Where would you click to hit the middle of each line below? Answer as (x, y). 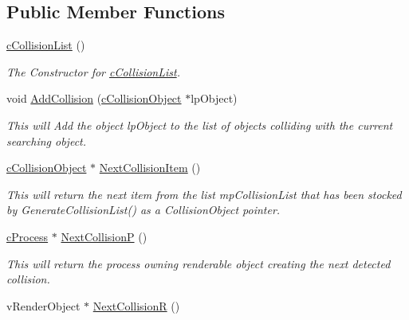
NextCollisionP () (104, 236)
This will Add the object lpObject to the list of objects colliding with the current (200, 125)
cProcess (28, 236)
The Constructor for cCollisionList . (93, 71)
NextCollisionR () (136, 305)
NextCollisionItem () (150, 168)
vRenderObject (43, 305)
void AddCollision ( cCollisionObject (94, 98)
